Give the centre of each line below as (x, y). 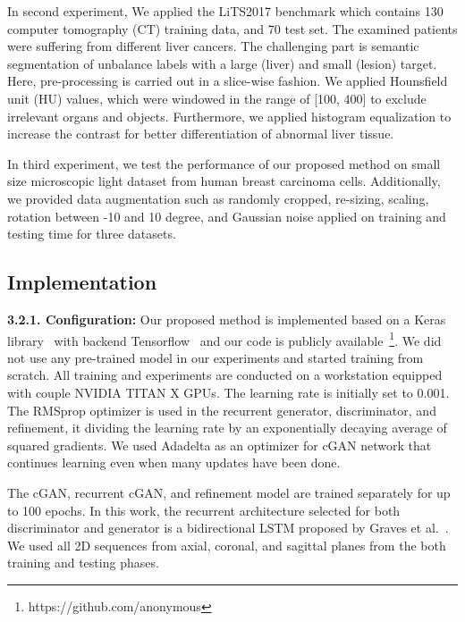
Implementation (82, 282)
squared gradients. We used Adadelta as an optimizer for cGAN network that (220, 445)
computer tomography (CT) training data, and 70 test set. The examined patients (232, 28)
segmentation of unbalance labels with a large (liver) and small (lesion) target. (222, 63)
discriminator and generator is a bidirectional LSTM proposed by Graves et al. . (228, 528)
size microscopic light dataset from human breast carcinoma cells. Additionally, (224, 181)
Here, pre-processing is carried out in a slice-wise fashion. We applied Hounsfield (228, 81)
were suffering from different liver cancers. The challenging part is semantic (213, 46)
